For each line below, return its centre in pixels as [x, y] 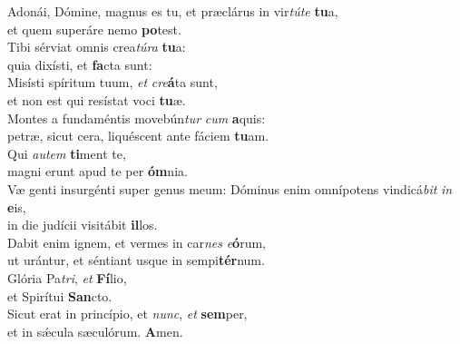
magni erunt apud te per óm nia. [98, 171]
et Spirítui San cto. [60, 295]
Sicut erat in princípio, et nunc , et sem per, [127, 314]
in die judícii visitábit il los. [83, 225]
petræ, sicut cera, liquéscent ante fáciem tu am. [138, 136]
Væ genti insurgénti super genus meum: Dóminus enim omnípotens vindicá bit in [230, 188]
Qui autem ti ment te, [67, 153]
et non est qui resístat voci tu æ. [97, 99]
